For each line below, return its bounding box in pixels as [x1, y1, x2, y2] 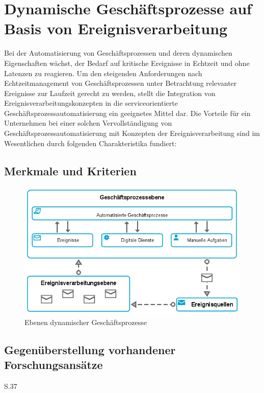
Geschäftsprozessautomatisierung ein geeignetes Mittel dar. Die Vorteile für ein [4, 107, 251, 118]
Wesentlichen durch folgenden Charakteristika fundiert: [4, 137, 177, 148]
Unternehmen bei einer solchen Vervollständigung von [4, 118, 172, 128]
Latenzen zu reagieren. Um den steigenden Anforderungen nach [4, 67, 202, 78]
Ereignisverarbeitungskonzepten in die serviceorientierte [4, 98, 178, 108]
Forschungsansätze [4, 357, 103, 373]
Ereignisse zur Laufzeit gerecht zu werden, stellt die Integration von [4, 87, 216, 98]
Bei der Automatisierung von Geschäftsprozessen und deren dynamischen [4, 48, 232, 58]
